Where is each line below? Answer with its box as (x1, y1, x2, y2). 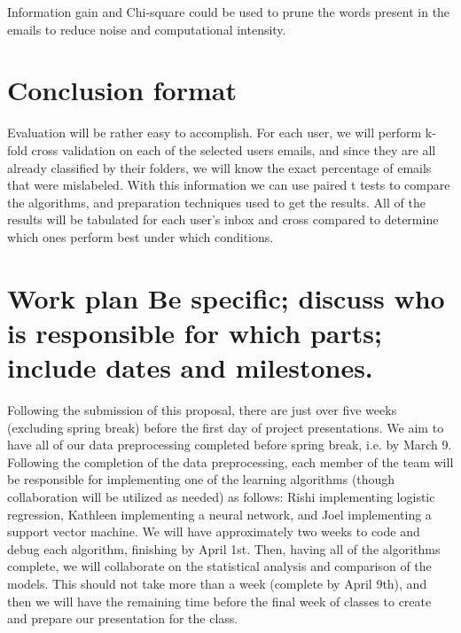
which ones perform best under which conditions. (7, 227, 274, 246)
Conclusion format (7, 72, 237, 108)
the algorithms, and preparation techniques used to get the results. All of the (7, 192, 426, 211)
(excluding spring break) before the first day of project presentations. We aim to (7, 418, 444, 436)
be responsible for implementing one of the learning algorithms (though (7, 470, 395, 488)
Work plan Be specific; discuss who (7, 279, 445, 316)
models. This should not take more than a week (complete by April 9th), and (7, 574, 427, 592)
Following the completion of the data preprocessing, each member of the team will (7, 452, 454, 471)
